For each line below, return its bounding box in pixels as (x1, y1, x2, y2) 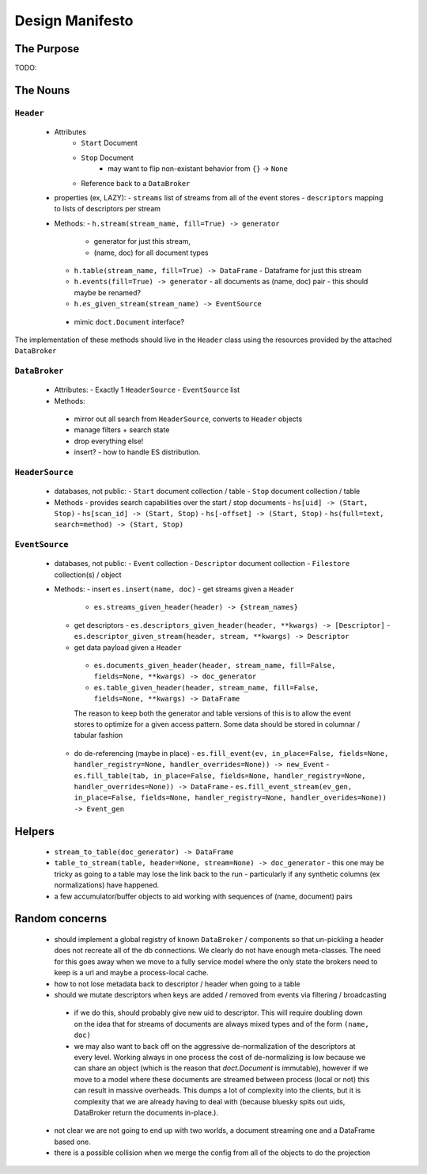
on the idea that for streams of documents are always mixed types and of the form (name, (74, 1019, 369, 1028)
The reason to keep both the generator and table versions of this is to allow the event (74, 709, 351, 718)
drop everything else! (74, 436, 144, 446)
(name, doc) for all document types (93, 248, 209, 257)
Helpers (14, 824, 55, 838)
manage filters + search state (74, 425, 170, 435)
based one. (54, 1137, 91, 1146)
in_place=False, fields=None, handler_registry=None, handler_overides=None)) (74, 793, 387, 803)
